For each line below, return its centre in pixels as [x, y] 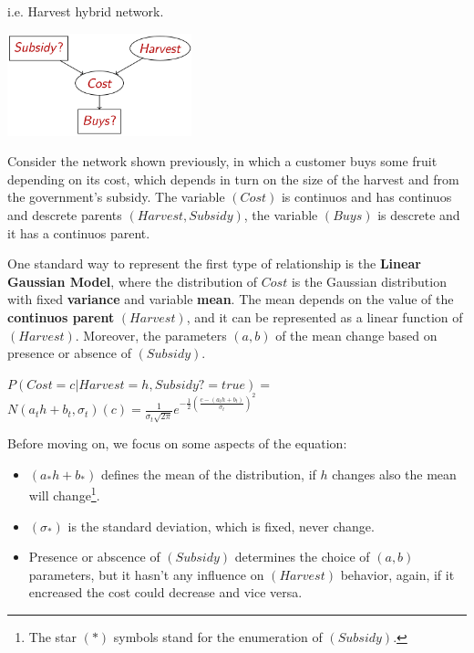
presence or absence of [69, 353]
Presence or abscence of [94, 557]
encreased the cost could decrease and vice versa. [165, 592]
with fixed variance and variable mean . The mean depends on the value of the [231, 299]
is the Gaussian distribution [369, 281]
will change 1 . [64, 494]
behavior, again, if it [397, 574]
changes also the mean [394, 474]
